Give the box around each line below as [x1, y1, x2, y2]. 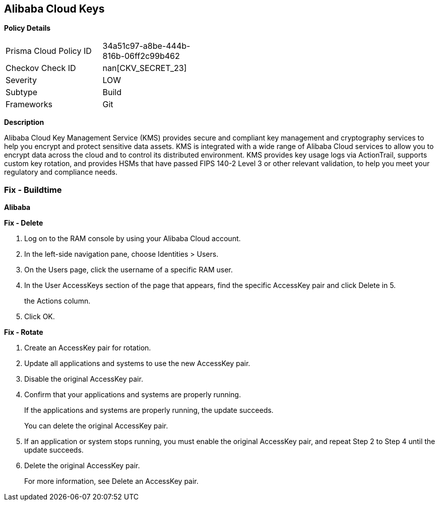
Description [4, 118, 44, 127]
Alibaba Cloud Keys [4, 3, 105, 15]
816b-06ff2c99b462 [102, 51, 180, 61]
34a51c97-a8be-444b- [102, 41, 191, 51]
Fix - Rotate [4, 328, 43, 337]
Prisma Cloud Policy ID [6, 46, 92, 56]
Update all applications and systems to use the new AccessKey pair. [24, 359, 250, 368]
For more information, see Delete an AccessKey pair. [24, 477, 199, 486]
